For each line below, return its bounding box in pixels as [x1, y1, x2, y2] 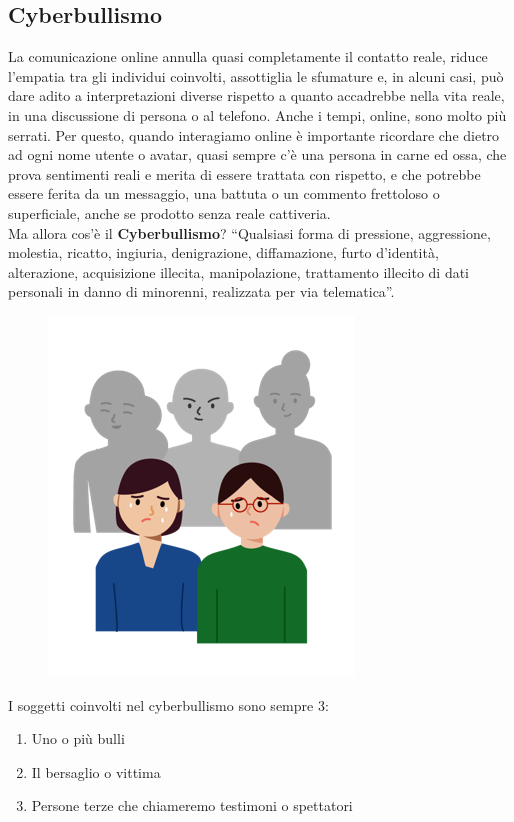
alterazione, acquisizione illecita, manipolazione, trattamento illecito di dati [8, 261, 470, 282]
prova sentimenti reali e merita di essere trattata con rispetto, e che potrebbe [8, 163, 481, 184]
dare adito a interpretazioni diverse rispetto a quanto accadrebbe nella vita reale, [8, 85, 505, 106]
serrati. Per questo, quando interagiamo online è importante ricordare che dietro [8, 124, 500, 145]
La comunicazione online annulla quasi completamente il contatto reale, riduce [8, 46, 488, 67]
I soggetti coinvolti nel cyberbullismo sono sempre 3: [8, 694, 329, 715]
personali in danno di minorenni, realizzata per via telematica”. [8, 281, 395, 302]
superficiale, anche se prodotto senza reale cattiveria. [8, 202, 331, 223]
